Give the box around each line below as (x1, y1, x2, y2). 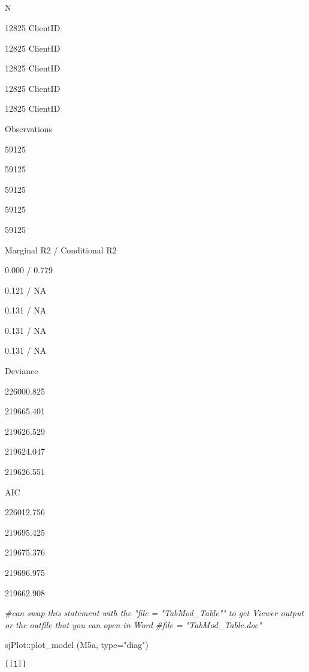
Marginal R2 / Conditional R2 (5, 243, 117, 256)
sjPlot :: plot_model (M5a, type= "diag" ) (5, 638, 149, 651)
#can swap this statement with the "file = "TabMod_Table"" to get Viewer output (5, 607, 304, 619)
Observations (5, 122, 53, 135)
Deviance (5, 365, 38, 377)
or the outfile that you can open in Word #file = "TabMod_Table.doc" (5, 618, 262, 631)
